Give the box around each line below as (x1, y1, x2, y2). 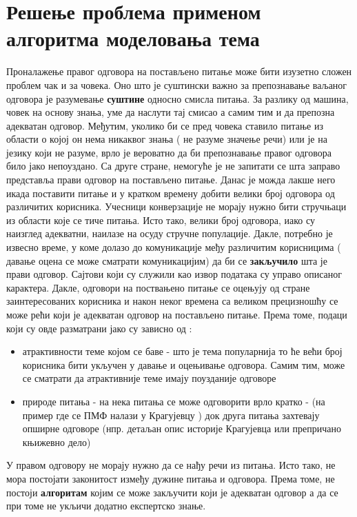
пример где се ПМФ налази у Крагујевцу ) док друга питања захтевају (22, 407, 320, 422)
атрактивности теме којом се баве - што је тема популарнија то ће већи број (22, 344, 343, 358)
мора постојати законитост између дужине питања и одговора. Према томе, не (6, 471, 335, 485)
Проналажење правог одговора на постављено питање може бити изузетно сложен (6, 64, 352, 79)
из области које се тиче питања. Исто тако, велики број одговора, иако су (6, 212, 315, 227)
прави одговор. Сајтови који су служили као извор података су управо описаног (6, 267, 343, 281)
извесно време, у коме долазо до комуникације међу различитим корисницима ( (6, 240, 341, 254)
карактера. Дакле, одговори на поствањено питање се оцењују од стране (6, 280, 310, 294)
